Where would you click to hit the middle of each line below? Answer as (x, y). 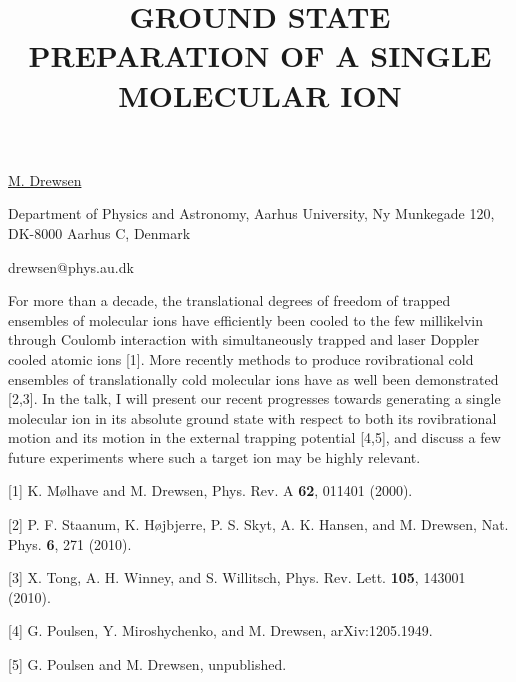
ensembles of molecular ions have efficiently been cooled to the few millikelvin (246, 319)
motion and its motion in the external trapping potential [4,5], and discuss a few (254, 437)
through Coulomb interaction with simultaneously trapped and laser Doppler (244, 339)
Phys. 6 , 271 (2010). (70, 543)
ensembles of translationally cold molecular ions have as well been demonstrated (253, 378)
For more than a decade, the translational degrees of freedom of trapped (229, 300)
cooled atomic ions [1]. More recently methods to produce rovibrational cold (241, 358)
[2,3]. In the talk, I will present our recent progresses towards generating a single (254, 398)
